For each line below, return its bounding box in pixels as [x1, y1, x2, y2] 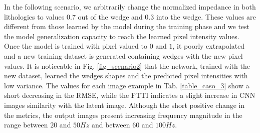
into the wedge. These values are [156, 11, 256, 22]
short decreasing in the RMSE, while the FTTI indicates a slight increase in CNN [4, 90, 255, 100]
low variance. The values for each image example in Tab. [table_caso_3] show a [4, 80, 249, 90]
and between [91, 119, 130, 130]
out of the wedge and [78, 11, 143, 22]
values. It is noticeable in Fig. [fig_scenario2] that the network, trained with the [4, 60, 250, 71]
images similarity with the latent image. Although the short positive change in [4, 99, 245, 110]
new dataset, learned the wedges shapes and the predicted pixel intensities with [4, 70, 248, 81]
